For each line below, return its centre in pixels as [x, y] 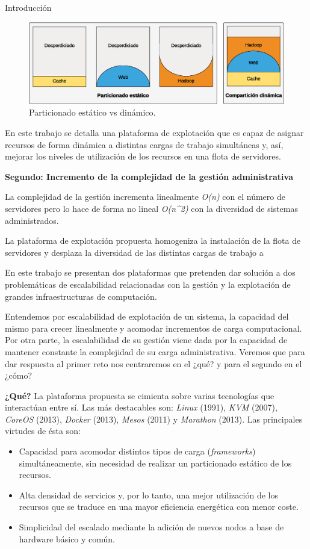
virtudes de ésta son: [43, 431]
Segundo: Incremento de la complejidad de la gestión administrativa [149, 176]
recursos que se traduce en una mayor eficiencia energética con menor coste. [159, 507]
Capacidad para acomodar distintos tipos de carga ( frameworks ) [137, 451]
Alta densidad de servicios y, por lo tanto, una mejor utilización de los [148, 495]
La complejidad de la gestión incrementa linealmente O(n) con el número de [145, 197]
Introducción [28, 7]
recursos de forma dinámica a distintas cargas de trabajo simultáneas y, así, [144, 144]
